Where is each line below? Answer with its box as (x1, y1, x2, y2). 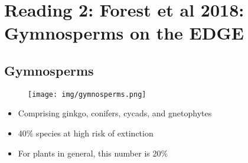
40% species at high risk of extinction (18, 127, 154, 139)
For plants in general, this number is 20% (18, 146, 168, 159)
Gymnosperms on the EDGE (4, 21, 244, 45)
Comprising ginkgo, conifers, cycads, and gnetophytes (18, 107, 212, 119)
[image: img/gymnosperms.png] (28, 90, 146, 99)
